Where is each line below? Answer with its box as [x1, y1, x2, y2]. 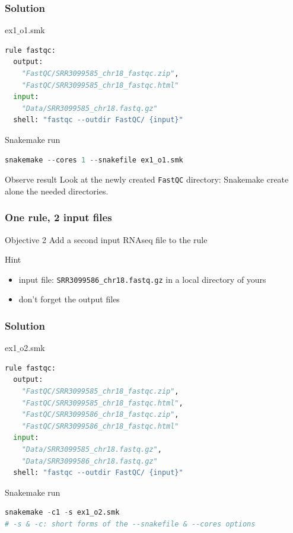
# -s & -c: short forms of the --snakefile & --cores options [5, 520, 256, 528]
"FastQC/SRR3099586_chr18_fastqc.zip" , [21, 410, 179, 419]
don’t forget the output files [18, 293, 120, 305]
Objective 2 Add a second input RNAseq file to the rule [5, 233, 208, 245]
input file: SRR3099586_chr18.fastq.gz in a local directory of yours [18, 273, 266, 285]
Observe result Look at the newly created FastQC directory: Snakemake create [5, 173, 289, 186]
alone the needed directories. [5, 184, 109, 197]
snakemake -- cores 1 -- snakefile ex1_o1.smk [5, 155, 183, 164]
